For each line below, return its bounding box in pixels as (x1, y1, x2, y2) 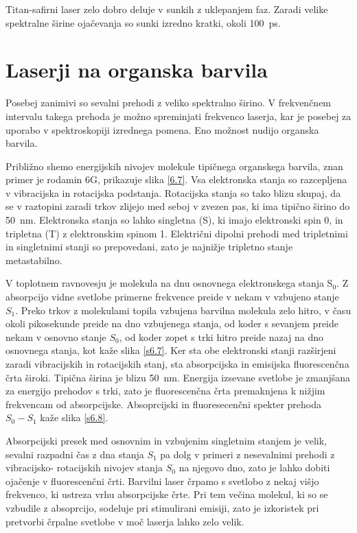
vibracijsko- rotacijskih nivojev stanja (5, 460, 163, 475)
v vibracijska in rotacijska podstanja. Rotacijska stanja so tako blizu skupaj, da (5, 185, 341, 200)
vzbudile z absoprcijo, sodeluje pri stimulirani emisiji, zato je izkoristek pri (5, 500, 319, 514)
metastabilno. (5, 252, 62, 267)
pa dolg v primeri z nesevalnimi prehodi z (160, 447, 335, 461)
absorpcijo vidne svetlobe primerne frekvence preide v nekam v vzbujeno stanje (5, 289, 339, 304)
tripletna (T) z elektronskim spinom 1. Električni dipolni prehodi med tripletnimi (5, 226, 348, 240)
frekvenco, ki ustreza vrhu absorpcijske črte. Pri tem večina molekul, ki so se (5, 487, 328, 501)
